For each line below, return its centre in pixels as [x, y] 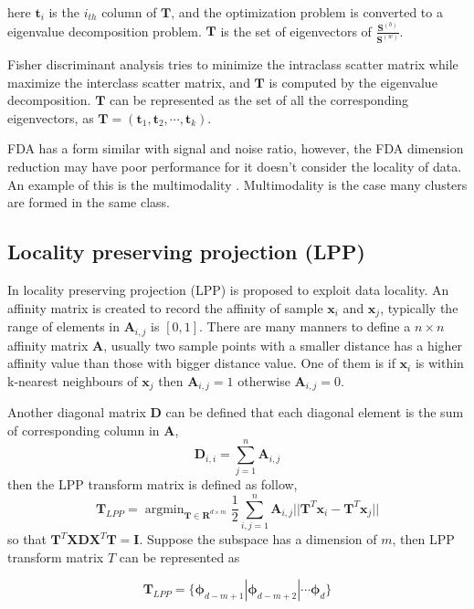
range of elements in [63, 326]
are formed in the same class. [89, 202]
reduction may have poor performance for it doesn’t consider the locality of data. [235, 167]
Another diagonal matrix [77, 412]
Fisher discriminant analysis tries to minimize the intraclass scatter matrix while [233, 64]
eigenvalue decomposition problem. [105, 31]
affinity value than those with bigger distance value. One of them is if [201, 363]
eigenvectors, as [51, 117]
